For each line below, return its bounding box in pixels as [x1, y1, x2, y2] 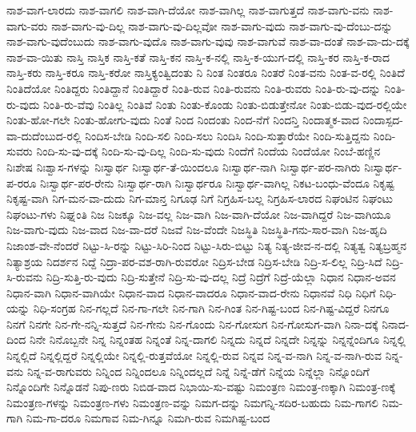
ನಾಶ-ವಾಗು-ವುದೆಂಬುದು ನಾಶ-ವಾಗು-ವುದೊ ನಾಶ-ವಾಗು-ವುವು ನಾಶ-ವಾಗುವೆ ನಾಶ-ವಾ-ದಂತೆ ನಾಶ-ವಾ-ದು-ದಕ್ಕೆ [6, 33, 410, 50]
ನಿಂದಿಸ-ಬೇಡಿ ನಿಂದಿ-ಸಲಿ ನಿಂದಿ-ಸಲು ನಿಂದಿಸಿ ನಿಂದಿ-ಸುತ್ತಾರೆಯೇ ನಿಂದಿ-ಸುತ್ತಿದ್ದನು [85, 127, 370, 143]
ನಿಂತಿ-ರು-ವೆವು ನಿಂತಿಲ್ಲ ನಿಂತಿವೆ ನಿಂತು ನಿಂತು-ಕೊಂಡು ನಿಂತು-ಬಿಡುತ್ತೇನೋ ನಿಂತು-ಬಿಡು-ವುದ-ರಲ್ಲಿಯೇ [43, 95, 407, 112]
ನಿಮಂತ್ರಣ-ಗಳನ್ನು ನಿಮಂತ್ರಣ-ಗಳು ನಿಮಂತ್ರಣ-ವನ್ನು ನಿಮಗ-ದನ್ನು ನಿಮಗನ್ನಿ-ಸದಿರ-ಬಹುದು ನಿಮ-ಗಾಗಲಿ [6, 394, 378, 410]
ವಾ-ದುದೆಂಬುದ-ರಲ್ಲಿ [6, 127, 82, 143]
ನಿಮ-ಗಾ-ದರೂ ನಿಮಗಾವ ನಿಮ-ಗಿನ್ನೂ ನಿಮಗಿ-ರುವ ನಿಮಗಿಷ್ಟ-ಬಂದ [26, 410, 270, 426]
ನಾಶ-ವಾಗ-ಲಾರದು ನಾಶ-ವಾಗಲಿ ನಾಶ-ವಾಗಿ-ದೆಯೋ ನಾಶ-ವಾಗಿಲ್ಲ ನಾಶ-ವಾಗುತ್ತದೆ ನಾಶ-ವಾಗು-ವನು [6, 2, 370, 18]
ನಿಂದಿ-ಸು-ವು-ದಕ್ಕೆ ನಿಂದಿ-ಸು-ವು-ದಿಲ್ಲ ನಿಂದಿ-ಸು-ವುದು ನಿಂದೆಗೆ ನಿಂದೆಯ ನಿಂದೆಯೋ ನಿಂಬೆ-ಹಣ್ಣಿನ [36, 143, 381, 159]
